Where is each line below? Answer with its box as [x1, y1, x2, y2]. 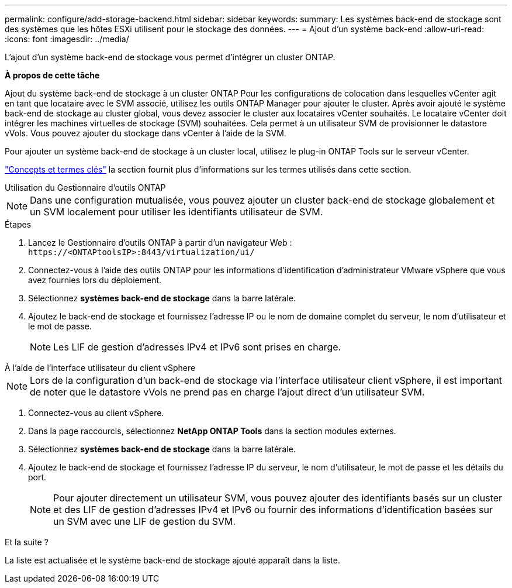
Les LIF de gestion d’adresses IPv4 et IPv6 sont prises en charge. [53, 341, 341, 353]
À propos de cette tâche [5, 70, 100, 80]
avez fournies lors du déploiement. [28, 275, 162, 285]
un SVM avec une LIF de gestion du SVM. [53, 515, 236, 527]
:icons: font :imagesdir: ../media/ [5, 34, 129, 44]
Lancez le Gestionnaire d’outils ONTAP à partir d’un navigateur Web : [28, 238, 292, 247]
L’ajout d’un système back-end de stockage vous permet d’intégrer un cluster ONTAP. [5, 52, 335, 62]
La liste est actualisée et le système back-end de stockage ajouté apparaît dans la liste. [5, 555, 340, 565]
